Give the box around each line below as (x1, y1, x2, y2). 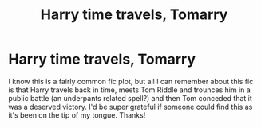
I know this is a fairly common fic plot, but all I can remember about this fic (8, 76, 254, 86)
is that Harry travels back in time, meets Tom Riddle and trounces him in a (8, 85, 251, 95)
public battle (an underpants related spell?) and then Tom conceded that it (8, 93, 253, 103)
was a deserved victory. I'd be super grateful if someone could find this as (8, 102, 253, 111)
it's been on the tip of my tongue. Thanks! (8, 110, 146, 120)
